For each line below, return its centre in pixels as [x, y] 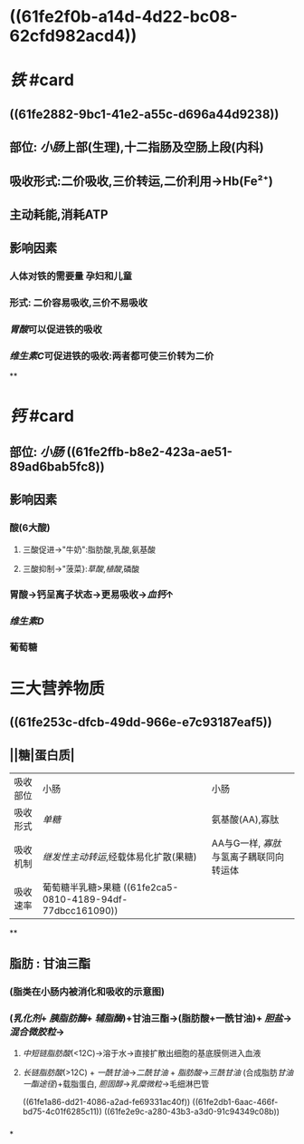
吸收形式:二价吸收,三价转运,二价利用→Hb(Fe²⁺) [141, 181]
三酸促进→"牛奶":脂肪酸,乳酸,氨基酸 [89, 549]
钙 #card [42, 416]
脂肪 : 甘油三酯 [50, 964]
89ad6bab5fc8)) [57, 466]
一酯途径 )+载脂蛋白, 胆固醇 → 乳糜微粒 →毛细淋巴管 [116, 1084]
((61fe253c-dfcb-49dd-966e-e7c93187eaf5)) [141, 722]
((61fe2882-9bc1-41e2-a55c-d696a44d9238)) [144, 114]
